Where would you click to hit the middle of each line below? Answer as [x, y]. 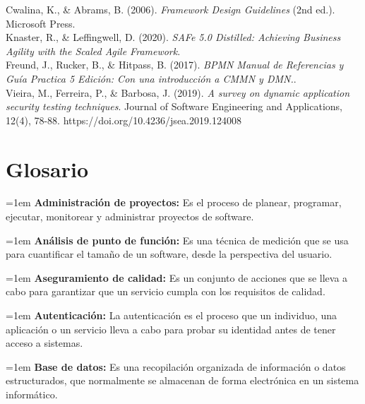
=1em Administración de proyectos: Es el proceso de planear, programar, [174, 202]
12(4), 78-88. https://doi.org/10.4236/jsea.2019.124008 [124, 120]
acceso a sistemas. [44, 343]
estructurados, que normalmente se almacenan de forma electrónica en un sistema [182, 380]
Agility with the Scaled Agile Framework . [93, 50]
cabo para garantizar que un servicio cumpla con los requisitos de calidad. [166, 291]
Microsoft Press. [41, 23]
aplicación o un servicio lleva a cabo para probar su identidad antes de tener [171, 329]
